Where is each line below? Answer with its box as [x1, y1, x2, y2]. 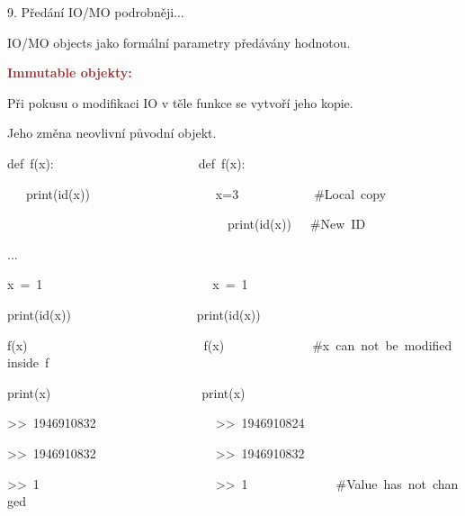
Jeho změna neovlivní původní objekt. [7, 123, 217, 142]
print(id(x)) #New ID [227, 214, 366, 233]
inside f [7, 353, 49, 372]
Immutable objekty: [7, 63, 132, 82]
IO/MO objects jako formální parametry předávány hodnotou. [7, 32, 351, 51]
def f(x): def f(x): [7, 153, 246, 172]
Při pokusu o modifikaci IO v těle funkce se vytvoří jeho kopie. [7, 93, 353, 112]
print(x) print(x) [7, 383, 246, 402]
